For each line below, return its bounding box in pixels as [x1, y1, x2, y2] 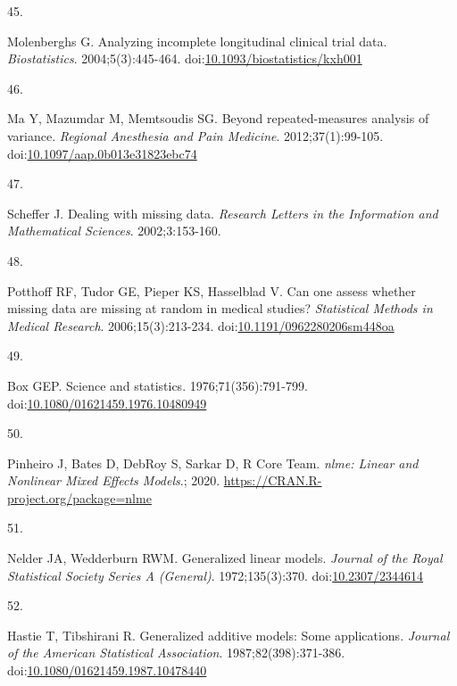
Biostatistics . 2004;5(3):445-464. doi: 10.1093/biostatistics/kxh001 [7, 49, 362, 68]
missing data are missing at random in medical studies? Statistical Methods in [7, 299, 433, 318]
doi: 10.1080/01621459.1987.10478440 [7, 661, 207, 680]
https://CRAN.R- [223, 471, 322, 490]
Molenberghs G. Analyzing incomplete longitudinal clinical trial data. [7, 31, 387, 50]
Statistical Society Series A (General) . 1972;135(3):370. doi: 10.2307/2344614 [7, 566, 424, 584]
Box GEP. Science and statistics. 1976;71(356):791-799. [7, 376, 308, 394]
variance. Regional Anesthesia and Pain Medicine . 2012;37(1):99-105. [7, 126, 384, 145]
